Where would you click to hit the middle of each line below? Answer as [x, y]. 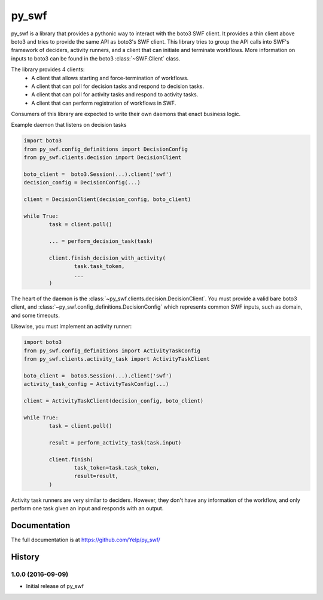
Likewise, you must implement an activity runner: [71, 327]
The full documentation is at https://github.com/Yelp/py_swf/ [86, 540]
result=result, [96, 476]
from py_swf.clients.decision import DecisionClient [103, 158]
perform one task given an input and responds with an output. [87, 508]
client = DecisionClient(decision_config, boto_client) [107, 200]
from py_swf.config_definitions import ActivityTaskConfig [112, 351]
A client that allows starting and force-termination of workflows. [110, 78]
